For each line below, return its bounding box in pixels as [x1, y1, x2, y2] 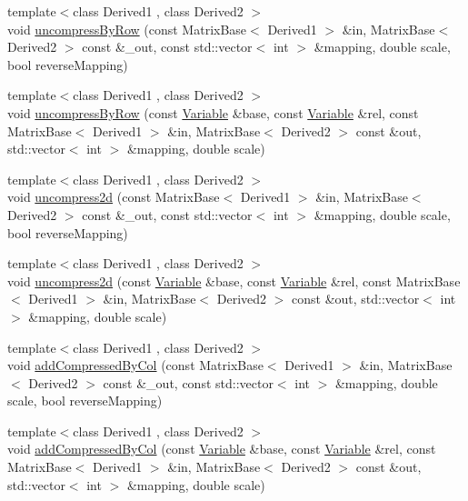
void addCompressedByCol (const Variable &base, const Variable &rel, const [7, 439, 436, 458]
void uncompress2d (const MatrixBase [7, 187, 220, 206]
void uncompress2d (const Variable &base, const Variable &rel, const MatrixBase [7, 271, 461, 290]
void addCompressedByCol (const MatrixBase [7, 356, 264, 375]
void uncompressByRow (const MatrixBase [7, 19, 247, 38]
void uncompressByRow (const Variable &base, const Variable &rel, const [7, 103, 419, 122]
